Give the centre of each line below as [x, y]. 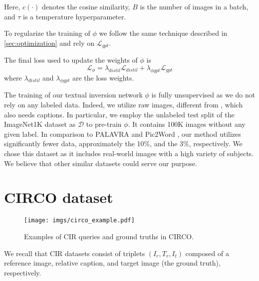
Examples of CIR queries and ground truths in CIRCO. [109, 236]
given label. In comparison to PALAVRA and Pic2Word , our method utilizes [123, 134]
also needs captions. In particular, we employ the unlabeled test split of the [119, 114]
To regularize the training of [47, 33]
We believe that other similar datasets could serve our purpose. [101, 163]
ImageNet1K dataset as [40, 124]
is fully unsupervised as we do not [203, 95]
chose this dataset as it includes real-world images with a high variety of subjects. [129, 153]
